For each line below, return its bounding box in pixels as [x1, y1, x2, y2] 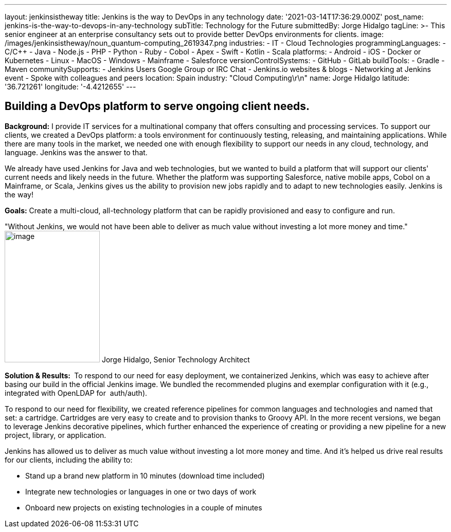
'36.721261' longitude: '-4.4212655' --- [5, 82, 136, 91]
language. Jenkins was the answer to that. [5, 148, 148, 157]
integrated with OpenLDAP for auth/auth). [5, 388, 148, 397]
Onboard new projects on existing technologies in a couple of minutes [25, 503, 262, 512]
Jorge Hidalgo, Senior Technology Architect [101, 355, 250, 364]
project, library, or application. [5, 430, 106, 439]
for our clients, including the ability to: [5, 455, 133, 464]
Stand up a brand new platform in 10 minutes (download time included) [25, 471, 265, 480]
